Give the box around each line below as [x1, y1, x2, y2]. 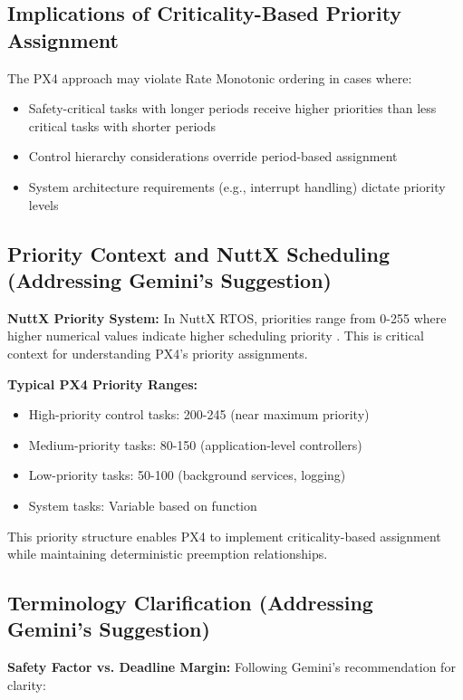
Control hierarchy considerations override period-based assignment [28, 147, 398, 166]
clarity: [7, 675, 46, 694]
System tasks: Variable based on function [28, 495, 257, 514]
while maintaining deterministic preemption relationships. [7, 544, 328, 563]
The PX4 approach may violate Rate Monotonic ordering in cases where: [7, 68, 412, 87]
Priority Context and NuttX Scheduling [7, 239, 390, 267]
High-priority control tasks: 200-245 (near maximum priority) [28, 405, 370, 424]
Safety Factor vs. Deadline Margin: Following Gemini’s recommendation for [7, 657, 456, 676]
